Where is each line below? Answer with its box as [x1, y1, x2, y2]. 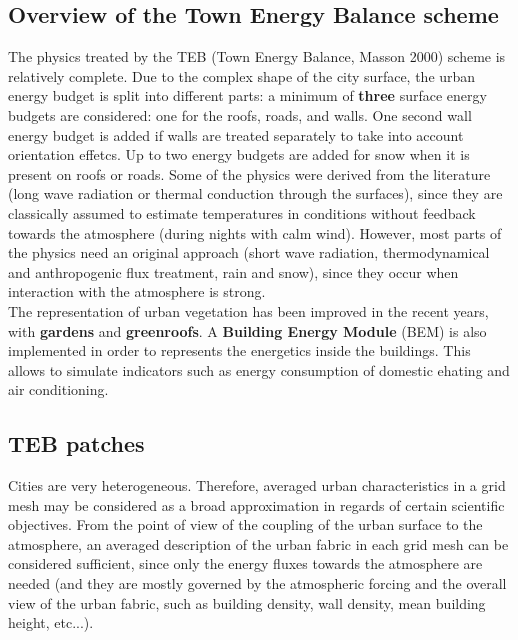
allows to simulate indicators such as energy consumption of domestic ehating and [8, 359, 510, 380]
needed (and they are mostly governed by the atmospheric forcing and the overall [8, 573, 507, 594]
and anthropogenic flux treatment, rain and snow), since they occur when [8, 261, 459, 282]
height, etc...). [8, 612, 94, 633]
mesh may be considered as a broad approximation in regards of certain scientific [8, 494, 505, 515]
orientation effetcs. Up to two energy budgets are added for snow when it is [8, 144, 470, 165]
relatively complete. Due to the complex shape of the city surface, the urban [8, 65, 476, 86]
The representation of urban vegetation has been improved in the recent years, [8, 300, 489, 321]
